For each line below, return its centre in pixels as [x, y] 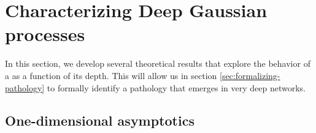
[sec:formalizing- [250, 75]
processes [45, 34]
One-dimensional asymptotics [100, 120]
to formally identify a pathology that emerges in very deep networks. [176, 87]
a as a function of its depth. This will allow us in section [111, 75]
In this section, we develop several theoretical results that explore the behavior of [158, 63]
